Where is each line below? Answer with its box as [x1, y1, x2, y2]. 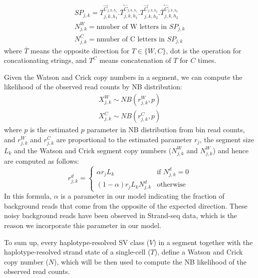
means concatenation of [99, 55, 171, 65]
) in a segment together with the [153, 237, 253, 247]
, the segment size [200, 134, 254, 144]
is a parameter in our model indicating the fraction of [60, 191, 225, 201]
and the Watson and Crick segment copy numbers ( [14, 145, 172, 155]
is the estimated [30, 124, 79, 135]
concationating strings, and [4, 55, 87, 65]
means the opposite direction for [30, 45, 130, 55]
